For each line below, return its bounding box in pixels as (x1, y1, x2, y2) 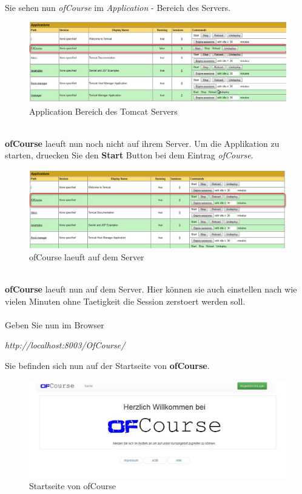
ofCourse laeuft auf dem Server (29, 250, 144, 263)
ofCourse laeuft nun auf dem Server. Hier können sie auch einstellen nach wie (5, 283, 297, 296)
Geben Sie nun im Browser (5, 318, 104, 331)
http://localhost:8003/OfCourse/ (5, 339, 126, 351)
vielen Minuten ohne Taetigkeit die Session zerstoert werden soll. (5, 294, 246, 307)
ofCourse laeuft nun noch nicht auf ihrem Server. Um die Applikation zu (5, 137, 280, 149)
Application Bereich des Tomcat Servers (29, 104, 178, 117)
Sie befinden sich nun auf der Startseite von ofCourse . (5, 359, 210, 371)
